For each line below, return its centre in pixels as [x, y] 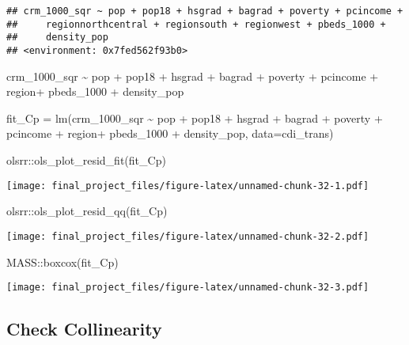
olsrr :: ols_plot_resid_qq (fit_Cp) [87, 211]
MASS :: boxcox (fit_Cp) [62, 262]
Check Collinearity [84, 329]
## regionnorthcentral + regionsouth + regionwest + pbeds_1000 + [196, 24]
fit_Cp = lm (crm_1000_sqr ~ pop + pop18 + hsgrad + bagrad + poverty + [195, 118]
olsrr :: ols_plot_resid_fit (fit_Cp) [86, 160]
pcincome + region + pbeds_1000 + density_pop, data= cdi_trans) [170, 133]
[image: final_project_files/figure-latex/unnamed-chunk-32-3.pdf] [188, 288]
